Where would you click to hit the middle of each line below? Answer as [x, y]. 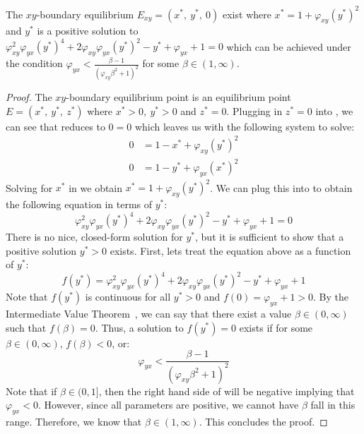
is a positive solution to [88, 31]
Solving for [29, 187]
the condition [34, 63]
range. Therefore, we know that [74, 421]
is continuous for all [128, 297]
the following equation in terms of [79, 204]
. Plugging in [254, 110]
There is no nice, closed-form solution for [94, 237]
